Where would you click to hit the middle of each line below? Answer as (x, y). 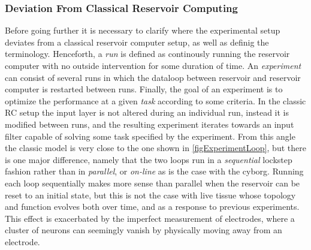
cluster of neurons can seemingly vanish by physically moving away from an (144, 230)
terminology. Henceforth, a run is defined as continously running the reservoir (147, 54)
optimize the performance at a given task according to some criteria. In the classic (155, 100)
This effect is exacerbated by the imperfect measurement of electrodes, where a (150, 218)
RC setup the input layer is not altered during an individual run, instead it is (147, 112)
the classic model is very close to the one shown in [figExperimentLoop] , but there (155, 148)
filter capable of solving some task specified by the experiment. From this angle (150, 136)
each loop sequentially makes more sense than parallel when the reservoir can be (153, 183)
